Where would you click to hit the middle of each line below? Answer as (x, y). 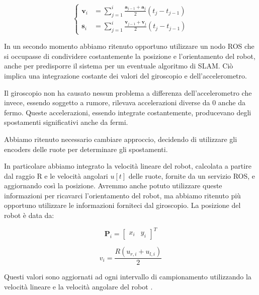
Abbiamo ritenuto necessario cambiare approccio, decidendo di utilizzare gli (121, 139)
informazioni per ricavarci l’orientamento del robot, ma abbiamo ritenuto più (122, 195)
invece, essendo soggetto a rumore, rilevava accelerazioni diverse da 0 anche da (125, 102)
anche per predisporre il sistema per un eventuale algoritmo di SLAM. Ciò (119, 66)
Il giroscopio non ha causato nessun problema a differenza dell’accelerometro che (128, 92)
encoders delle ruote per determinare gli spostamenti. (86, 149)
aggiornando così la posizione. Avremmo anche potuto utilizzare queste (113, 186)
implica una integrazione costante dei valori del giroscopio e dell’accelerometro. (125, 75)
